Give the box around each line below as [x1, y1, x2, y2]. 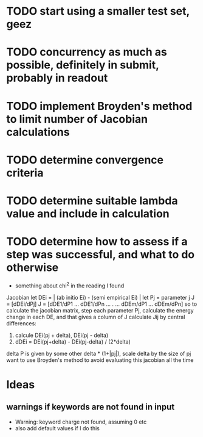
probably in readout [6, 71, 108, 85]
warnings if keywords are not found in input [6, 402, 175, 413]
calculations [6, 125, 70, 139]
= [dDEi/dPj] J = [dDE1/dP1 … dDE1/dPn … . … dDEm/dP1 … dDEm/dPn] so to [6, 300, 198, 308]
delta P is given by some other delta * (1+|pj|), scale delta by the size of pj [6, 350, 191, 357]
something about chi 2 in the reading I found [15, 281, 125, 289]
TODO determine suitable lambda [6, 193, 178, 208]
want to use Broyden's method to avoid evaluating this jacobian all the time [6, 356, 194, 364]
